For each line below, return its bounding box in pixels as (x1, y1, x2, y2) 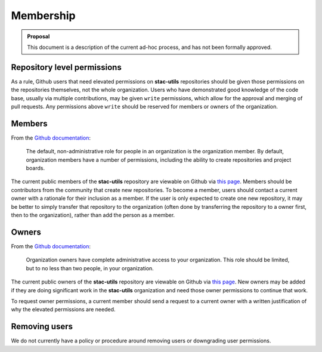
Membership (11, 9, 76, 22)
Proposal (27, 33, 50, 40)
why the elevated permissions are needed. (11, 306, 116, 313)
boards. (26, 165, 45, 172)
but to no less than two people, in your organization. (26, 264, 154, 271)
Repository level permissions (11, 62, 122, 72)
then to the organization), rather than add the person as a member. (11, 212, 175, 219)
